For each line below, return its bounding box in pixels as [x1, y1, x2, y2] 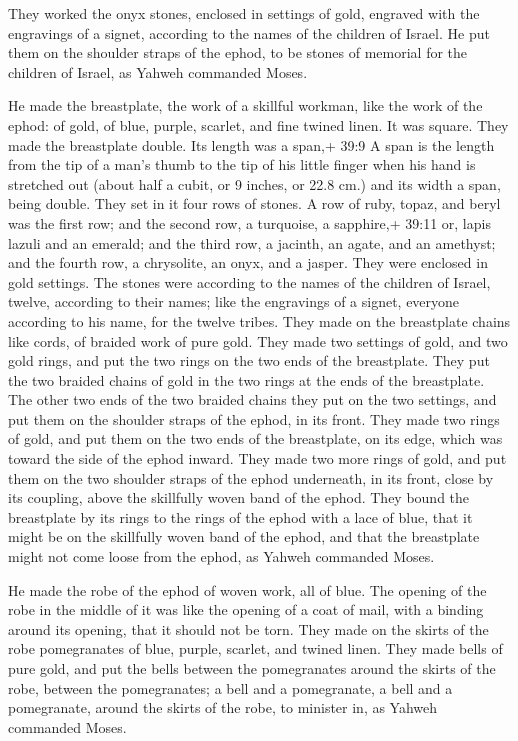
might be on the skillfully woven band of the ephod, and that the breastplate [8, 526, 480, 547]
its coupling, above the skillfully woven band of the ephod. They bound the [8, 487, 470, 508]
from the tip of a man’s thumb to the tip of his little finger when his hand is [8, 154, 476, 175]
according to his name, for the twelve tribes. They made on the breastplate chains [8, 310, 511, 331]
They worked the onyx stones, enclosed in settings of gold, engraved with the [8, 3, 480, 23]
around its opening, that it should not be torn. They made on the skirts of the [8, 618, 489, 639]
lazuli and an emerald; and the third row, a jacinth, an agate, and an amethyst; [8, 232, 496, 253]
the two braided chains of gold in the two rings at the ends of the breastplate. [8, 369, 485, 390]
